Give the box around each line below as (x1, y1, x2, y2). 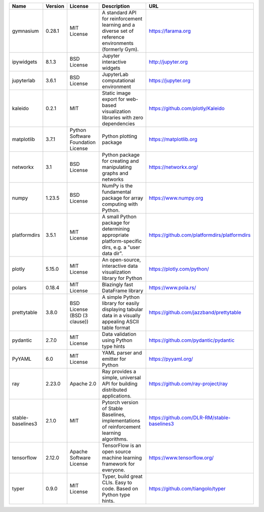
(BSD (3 (69, 312, 88, 319)
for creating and (102, 158, 139, 164)
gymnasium (12, 27, 39, 34)
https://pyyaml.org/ (149, 355, 193, 362)
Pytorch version (102, 399, 139, 406)
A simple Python (102, 294, 140, 301)
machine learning (102, 454, 142, 461)
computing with (102, 201, 138, 208)
